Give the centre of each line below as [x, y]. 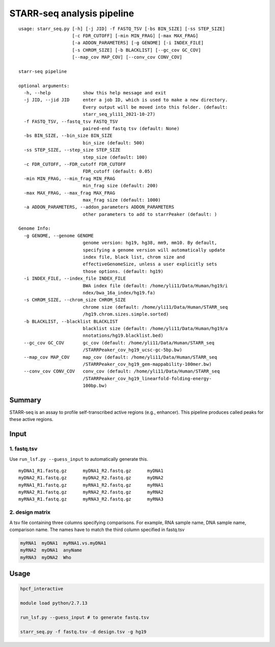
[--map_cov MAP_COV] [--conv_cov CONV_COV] [127, 57]
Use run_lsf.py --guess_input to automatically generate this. [79, 459]
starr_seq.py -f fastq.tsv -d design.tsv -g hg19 [83, 632]
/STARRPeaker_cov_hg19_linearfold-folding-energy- [147, 378]
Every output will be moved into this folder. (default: [155, 107]
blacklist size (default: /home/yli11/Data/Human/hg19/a [155, 328]
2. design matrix [30, 512]
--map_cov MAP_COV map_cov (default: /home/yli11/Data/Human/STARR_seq [120, 357]
